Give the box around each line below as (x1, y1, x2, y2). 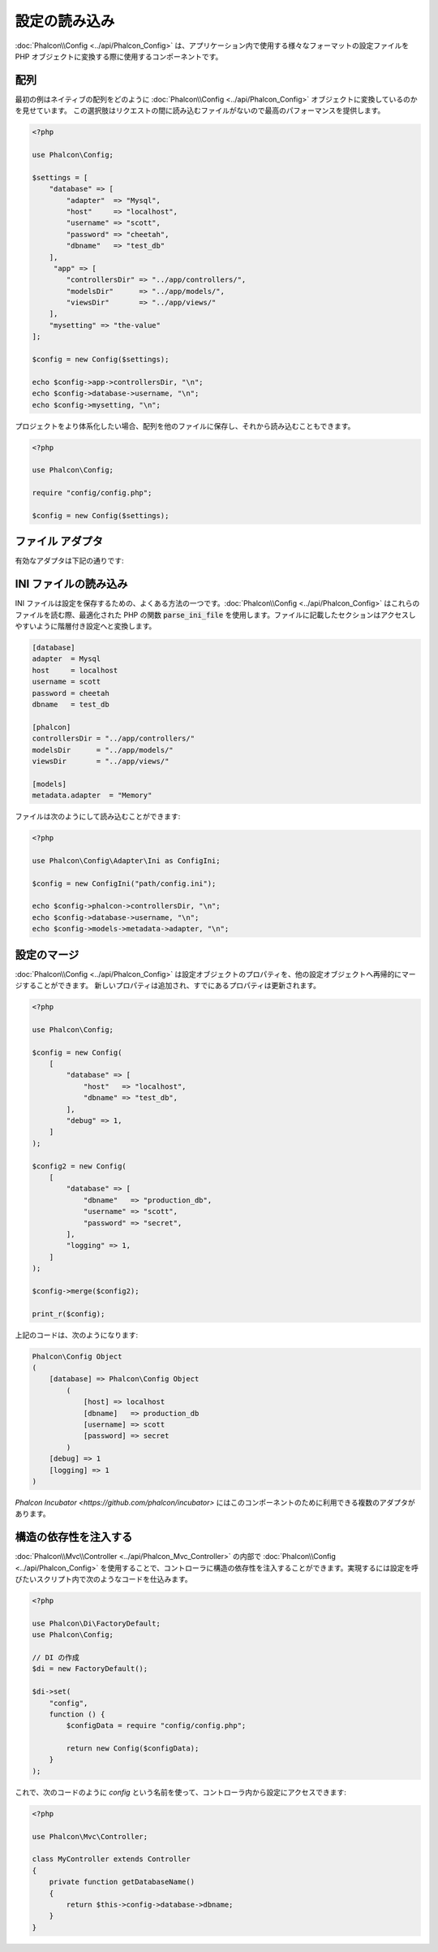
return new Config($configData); (66, 1744, 200, 1753)
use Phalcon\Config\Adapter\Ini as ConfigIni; (32, 856, 221, 865)
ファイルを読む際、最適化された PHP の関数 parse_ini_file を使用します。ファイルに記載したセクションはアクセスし (15, 610, 416, 620)
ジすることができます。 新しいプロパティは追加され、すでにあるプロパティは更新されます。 (15, 981, 320, 991)
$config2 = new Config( (32, 1161, 127, 1171)
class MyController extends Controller (32, 1855, 191, 1863)
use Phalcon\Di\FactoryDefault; (32, 1618, 161, 1628)
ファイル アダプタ (15, 534, 103, 548)
